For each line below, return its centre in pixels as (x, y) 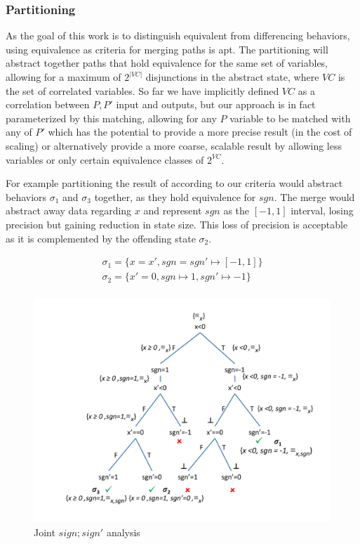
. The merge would (314, 196)
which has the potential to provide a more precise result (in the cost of (200, 132)
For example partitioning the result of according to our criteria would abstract (174, 183)
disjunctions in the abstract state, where (232, 77)
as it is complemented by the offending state (101, 238)
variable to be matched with (290, 118)
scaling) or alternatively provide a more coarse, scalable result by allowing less (174, 145)
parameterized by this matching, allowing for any (111, 118)
